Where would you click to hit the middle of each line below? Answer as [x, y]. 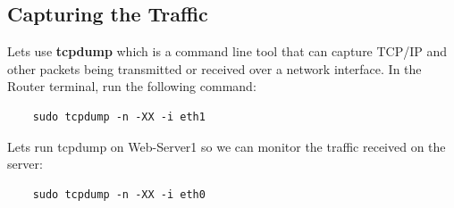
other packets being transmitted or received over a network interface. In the [214, 68]
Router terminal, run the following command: [132, 86]
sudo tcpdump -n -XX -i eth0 [119, 194]
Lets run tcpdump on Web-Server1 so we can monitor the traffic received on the [227, 146]
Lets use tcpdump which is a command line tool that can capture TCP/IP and [227, 51]
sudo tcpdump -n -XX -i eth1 [119, 116]
